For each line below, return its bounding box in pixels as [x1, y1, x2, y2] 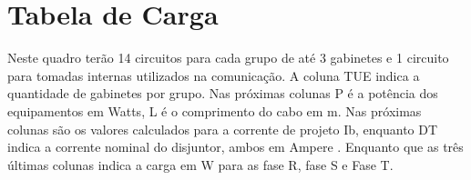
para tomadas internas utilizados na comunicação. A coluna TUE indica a [7, 65, 420, 85]
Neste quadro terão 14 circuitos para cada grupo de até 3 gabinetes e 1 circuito [7, 48, 449, 67]
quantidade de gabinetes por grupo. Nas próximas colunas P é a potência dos [7, 84, 438, 103]
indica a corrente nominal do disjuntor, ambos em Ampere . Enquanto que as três [7, 137, 464, 156]
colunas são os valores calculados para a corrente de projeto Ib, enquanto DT [7, 119, 438, 138]
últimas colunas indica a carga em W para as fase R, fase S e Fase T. [7, 155, 394, 174]
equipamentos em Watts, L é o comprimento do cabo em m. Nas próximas [7, 101, 422, 120]
